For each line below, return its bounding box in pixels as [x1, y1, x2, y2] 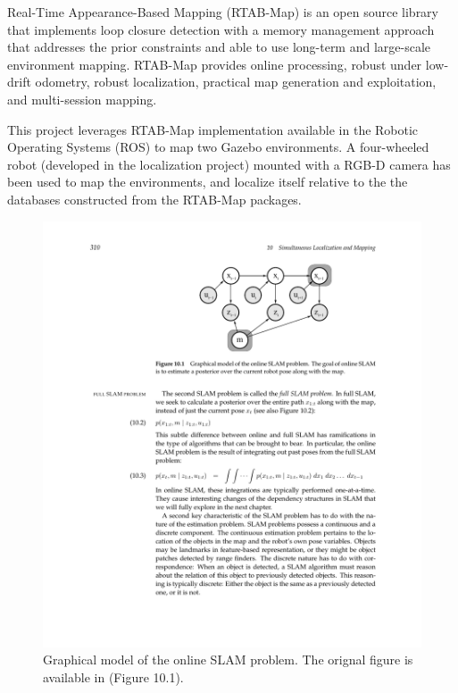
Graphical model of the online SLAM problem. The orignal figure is [43, 650, 413, 669]
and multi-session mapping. [7, 89, 157, 108]
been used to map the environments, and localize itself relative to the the [7, 172, 408, 191]
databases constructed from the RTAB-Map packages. [7, 189, 302, 208]
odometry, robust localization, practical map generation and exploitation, [35, 72, 437, 91]
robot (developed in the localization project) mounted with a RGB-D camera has [7, 154, 451, 173]
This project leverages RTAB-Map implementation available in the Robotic [7, 120, 419, 138]
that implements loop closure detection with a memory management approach [7, 20, 435, 38]
